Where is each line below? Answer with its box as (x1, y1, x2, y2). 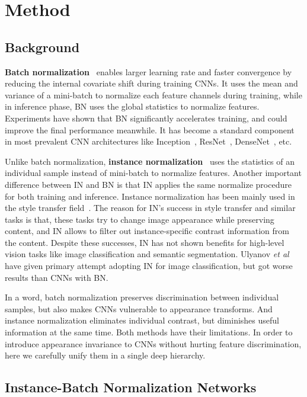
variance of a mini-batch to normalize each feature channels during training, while (5, 88, 302, 101)
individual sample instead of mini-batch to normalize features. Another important (5, 167, 302, 179)
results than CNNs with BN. (5, 271, 108, 283)
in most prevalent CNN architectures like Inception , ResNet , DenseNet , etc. (5, 135, 292, 148)
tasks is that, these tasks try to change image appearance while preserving (5, 213, 274, 225)
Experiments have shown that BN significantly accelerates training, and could (5, 111, 287, 124)
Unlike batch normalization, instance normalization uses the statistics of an (5, 155, 295, 167)
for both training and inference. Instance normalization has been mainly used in (5, 190, 295, 202)
